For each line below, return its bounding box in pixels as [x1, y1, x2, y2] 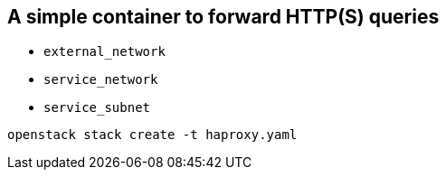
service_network [43, 72, 158, 88]
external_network [43, 44, 166, 60]
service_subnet [43, 100, 151, 116]
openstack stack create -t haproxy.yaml [7, 127, 298, 143]
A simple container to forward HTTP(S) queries [7, 5, 440, 28]
